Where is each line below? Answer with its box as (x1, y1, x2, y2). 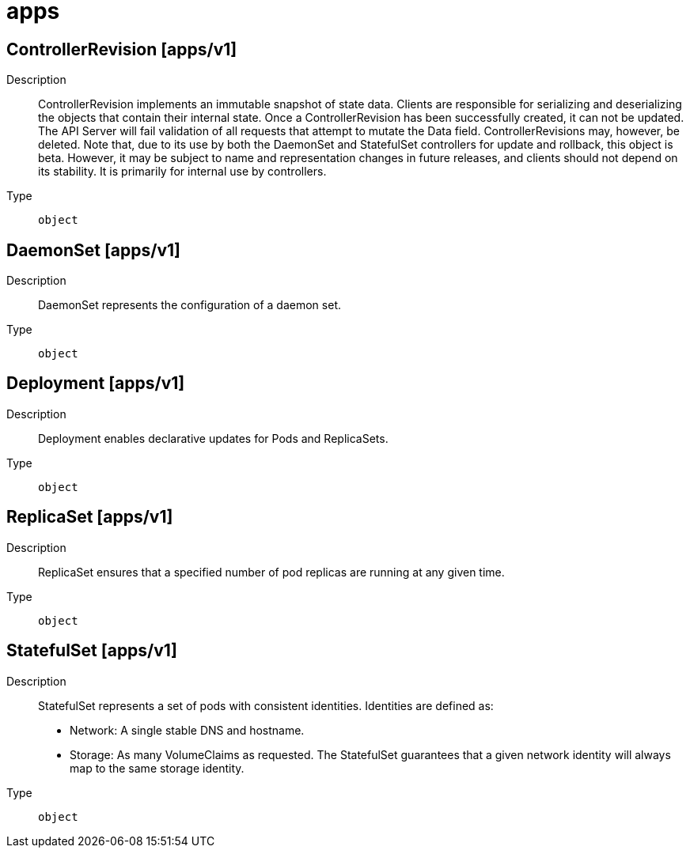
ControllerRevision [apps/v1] (6, 39, 237, 59)
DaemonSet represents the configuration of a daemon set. (38, 298, 341, 312)
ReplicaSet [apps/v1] (6, 507, 173, 527)
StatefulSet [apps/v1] (6, 640, 177, 661)
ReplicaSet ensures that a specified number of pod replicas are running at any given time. (38, 565, 505, 579)
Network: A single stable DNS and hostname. (70, 723, 305, 737)
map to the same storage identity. (70, 761, 245, 775)
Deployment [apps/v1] (6, 373, 185, 394)
